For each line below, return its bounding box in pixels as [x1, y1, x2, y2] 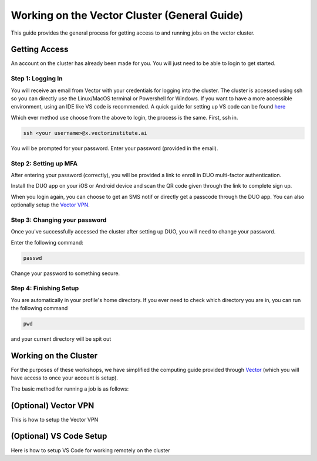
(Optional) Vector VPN [11, 401, 95, 411]
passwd [23, 255, 42, 261]
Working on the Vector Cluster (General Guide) [11, 9, 244, 22]
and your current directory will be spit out [11, 335, 112, 343]
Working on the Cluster [11, 351, 98, 361]
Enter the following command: [11, 239, 83, 246]
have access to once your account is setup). [11, 374, 119, 381]
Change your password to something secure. [11, 270, 120, 277]
